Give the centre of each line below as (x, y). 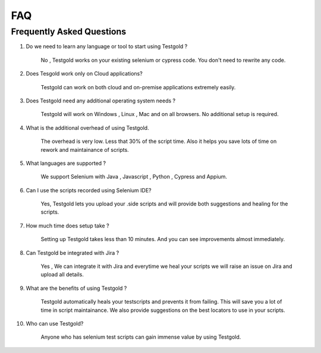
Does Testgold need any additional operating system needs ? (101, 101)
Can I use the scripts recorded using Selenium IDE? (89, 190)
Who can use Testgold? (55, 323)
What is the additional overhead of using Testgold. (87, 127)
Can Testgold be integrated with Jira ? (73, 252)
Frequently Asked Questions (69, 32)
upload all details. (62, 274)
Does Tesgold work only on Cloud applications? (84, 74)
